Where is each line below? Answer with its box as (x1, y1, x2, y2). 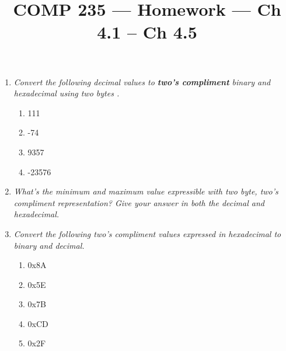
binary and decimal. (13, 239, 85, 251)
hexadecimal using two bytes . (13, 87, 120, 99)
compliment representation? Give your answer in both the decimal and (13, 196, 264, 208)
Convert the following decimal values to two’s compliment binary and (13, 75, 271, 88)
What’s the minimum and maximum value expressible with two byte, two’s (13, 185, 278, 197)
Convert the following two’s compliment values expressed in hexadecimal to (13, 227, 281, 239)
